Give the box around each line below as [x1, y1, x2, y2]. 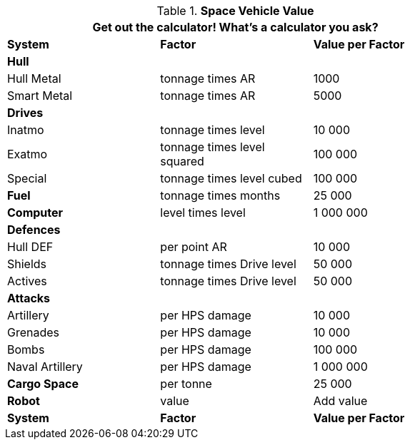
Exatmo [7, 147, 48, 161]
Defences [7, 222, 61, 237]
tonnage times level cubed [160, 171, 302, 185]
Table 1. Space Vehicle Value [156, 4, 314, 18]
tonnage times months [160, 188, 281, 203]
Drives [7, 106, 44, 120]
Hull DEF [7, 240, 54, 254]
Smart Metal [7, 88, 73, 103]
